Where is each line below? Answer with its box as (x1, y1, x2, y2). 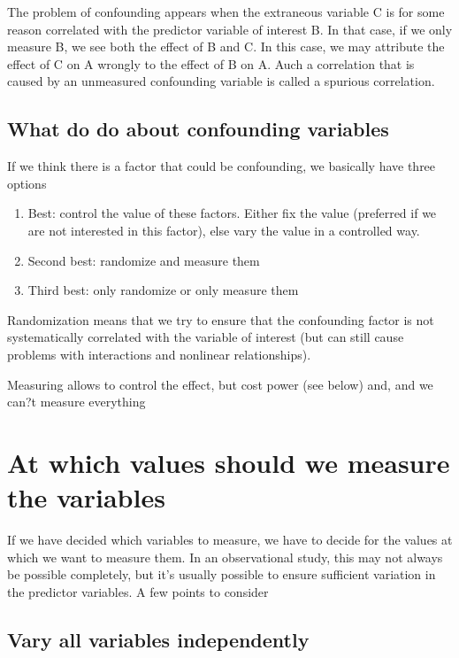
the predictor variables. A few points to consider (7, 582, 269, 600)
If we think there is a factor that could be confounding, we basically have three (7, 157, 436, 175)
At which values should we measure (7, 444, 450, 480)
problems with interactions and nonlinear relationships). (7, 344, 311, 363)
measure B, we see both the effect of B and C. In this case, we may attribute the (7, 37, 445, 56)
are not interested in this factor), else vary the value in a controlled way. (27, 221, 420, 239)
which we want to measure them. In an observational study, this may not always (7, 547, 443, 566)
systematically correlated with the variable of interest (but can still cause (7, 328, 404, 346)
